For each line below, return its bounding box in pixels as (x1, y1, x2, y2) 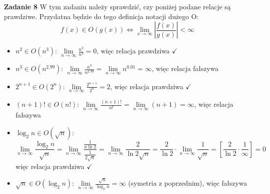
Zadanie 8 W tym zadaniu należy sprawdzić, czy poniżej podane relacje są (4, 1, 231, 11)
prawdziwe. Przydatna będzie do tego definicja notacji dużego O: (4, 11, 198, 21)
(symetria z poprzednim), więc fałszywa (128, 178, 247, 188)
